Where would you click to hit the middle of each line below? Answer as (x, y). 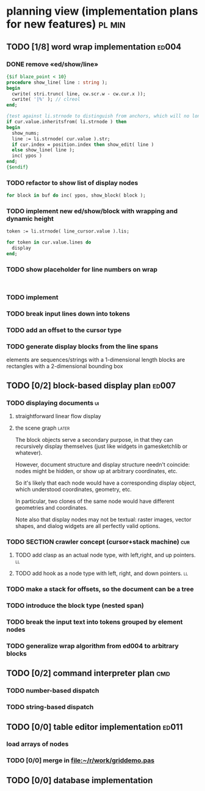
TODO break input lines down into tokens (68, 314)
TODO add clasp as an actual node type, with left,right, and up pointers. (105, 555)
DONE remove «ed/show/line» (52, 64)
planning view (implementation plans (102, 11)
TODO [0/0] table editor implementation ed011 (95, 727)
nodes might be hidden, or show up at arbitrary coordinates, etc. (96, 471)
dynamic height (30, 219)
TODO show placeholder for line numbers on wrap (82, 269)
